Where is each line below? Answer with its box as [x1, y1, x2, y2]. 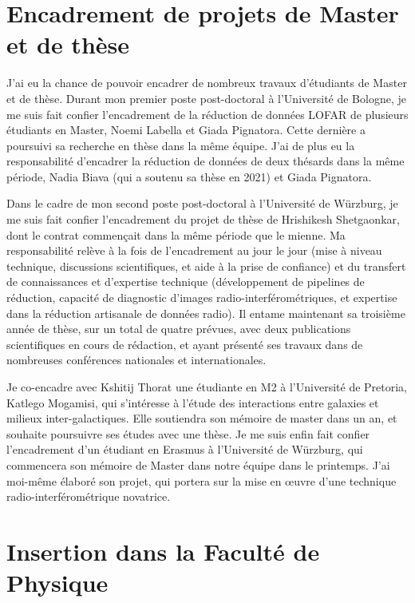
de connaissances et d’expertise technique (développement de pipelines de [6, 273, 365, 290]
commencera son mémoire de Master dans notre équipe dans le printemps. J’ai [6, 456, 390, 473]
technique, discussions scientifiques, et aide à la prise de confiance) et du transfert [6, 257, 406, 274]
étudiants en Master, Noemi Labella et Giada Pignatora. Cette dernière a [6, 121, 366, 138]
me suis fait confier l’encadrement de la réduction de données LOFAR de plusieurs [6, 105, 409, 122]
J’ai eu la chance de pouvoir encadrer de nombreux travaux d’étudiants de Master [6, 74, 407, 91]
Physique [6, 566, 109, 599]
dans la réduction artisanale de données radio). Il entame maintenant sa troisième [6, 304, 405, 321]
